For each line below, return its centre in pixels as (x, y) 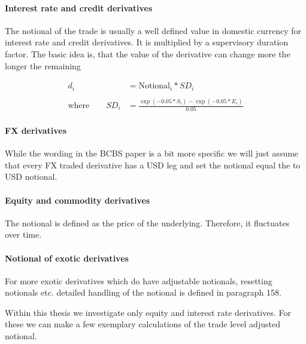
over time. (23, 234)
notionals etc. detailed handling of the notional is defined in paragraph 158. (143, 292)
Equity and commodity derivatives (78, 200)
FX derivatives (36, 130)
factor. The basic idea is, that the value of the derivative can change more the (148, 53)
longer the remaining (43, 65)
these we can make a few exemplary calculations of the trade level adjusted (143, 324)
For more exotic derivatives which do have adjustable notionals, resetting (139, 280)
